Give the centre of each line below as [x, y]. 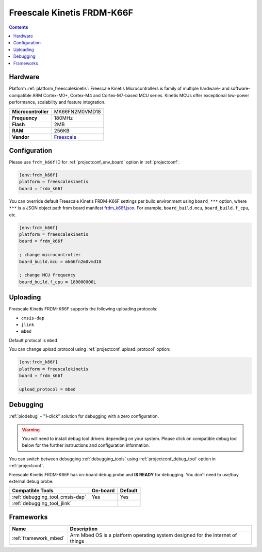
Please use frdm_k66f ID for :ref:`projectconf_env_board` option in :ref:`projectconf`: [94, 162]
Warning [31, 430]
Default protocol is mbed [33, 340]
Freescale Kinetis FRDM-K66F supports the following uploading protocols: [83, 309]
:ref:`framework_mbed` [38, 538]
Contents [19, 27]
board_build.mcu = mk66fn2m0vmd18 [60, 261]
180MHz [64, 118]
